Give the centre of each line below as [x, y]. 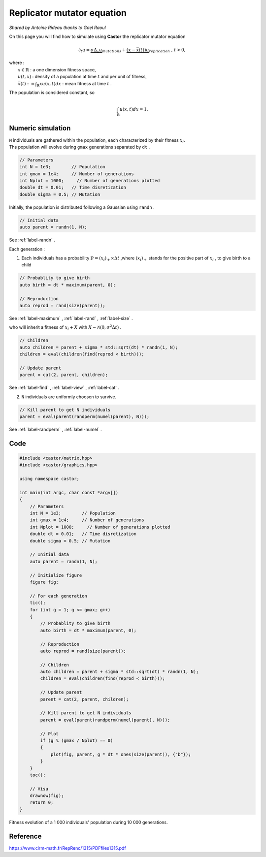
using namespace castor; [50, 479]
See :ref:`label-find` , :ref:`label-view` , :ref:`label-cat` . [64, 388]
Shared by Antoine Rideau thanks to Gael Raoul [57, 28]
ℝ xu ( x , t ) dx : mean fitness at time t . [74, 84]
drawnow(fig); [47, 796]
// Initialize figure [56, 575]
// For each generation [58, 596]
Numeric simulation [40, 128]
